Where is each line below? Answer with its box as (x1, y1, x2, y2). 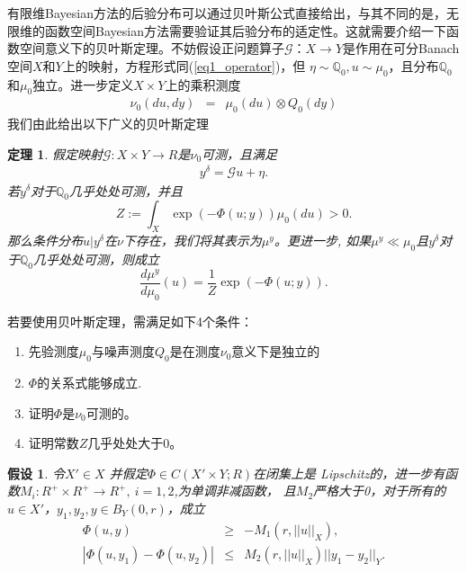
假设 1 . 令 (7, 463, 65, 482)
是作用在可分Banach (343, 39, 460, 58)
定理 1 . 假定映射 (7, 144, 103, 163)
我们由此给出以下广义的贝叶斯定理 (7, 114, 209, 133)
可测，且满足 (202, 144, 278, 163)
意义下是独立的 (231, 342, 320, 361)
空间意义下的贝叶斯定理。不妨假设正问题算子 (19, 39, 284, 58)
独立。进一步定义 (32, 75, 134, 94)
